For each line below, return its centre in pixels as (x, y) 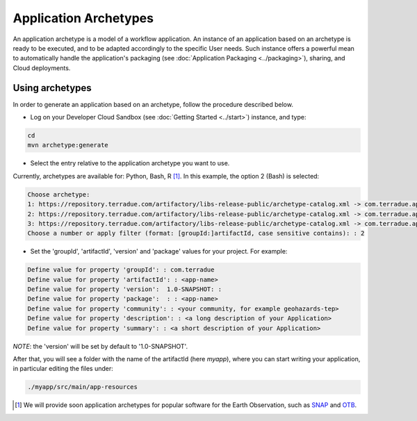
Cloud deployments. (42, 68)
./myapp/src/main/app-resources (83, 387)
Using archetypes (52, 88)
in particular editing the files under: (63, 369)
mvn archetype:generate (68, 145)
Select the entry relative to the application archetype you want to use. (130, 163)
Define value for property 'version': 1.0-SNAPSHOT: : (125, 289)
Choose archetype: (59, 194)
